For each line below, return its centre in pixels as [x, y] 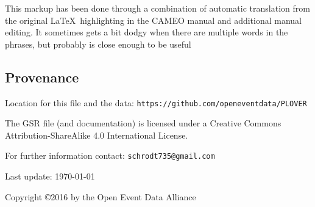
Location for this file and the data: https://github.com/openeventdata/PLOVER [156, 102]
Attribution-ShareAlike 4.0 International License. [97, 135]
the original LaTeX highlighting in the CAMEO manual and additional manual [154, 20]
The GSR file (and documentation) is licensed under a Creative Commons [143, 123]
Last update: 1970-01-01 [50, 176]
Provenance [42, 77]
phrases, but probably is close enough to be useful [98, 44]
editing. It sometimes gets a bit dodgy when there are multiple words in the [147, 32]
